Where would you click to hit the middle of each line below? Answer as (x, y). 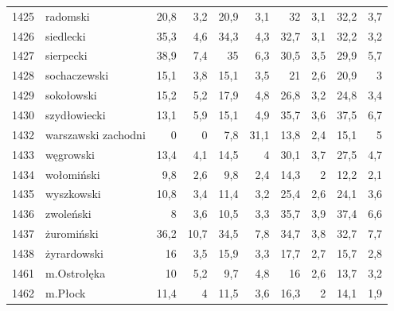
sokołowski (71, 95)
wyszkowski (73, 194)
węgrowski (70, 154)
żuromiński (72, 233)
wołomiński (73, 174)
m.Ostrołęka (76, 272)
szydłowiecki (76, 114)
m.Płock (66, 292)
